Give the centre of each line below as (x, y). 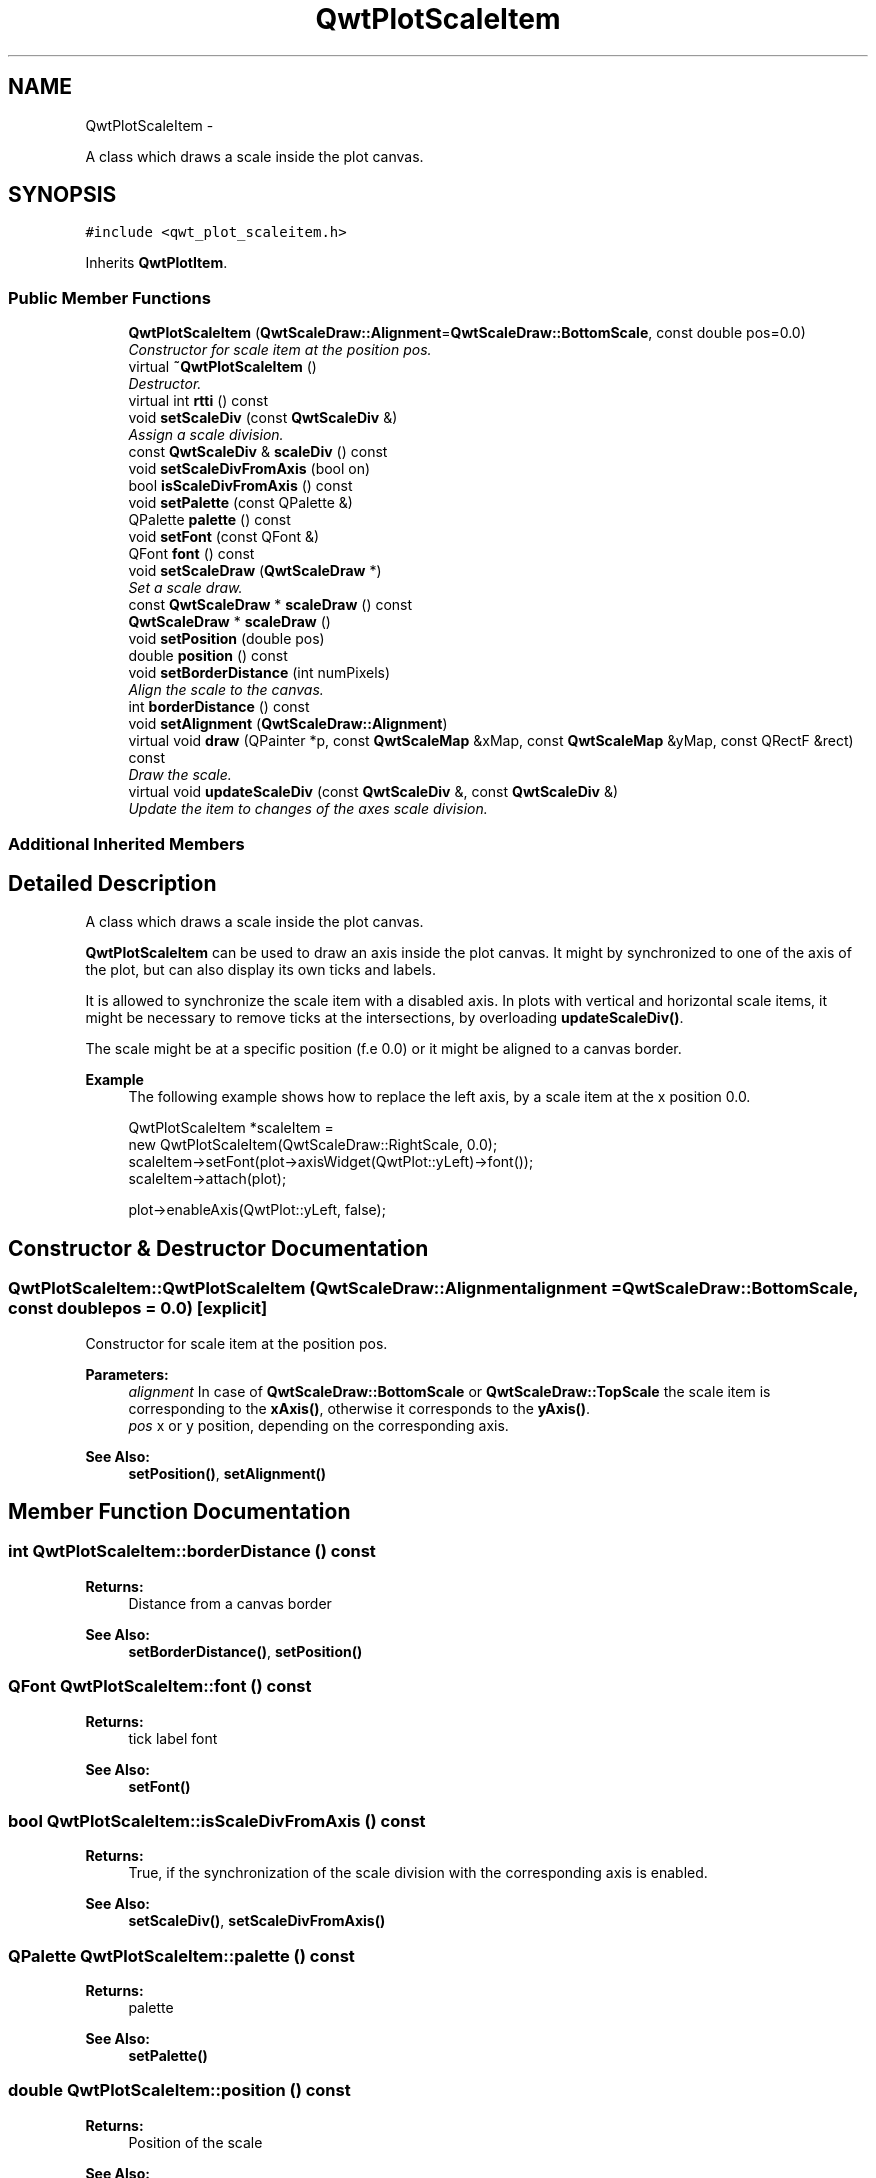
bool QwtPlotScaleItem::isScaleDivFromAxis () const (217, 1820)
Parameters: (127, 1374)
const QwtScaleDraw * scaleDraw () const (270, 605)
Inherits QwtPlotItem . (156, 263)
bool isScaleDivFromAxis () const (240, 486)
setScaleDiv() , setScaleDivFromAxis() (257, 1921)
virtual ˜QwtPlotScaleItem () (222, 367)
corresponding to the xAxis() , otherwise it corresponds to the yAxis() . (359, 1408)
